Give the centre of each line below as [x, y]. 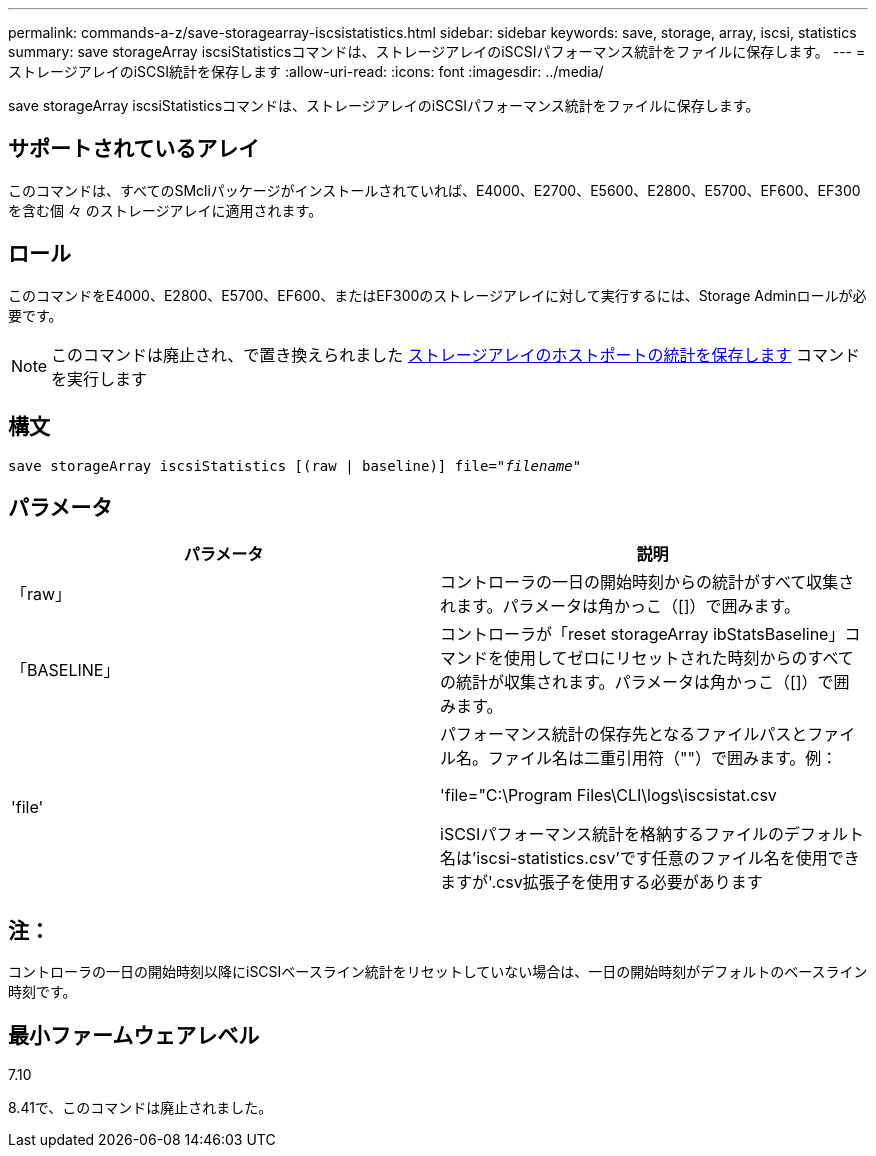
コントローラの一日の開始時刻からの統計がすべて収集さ [647, 582]
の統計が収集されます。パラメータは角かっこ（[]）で [637, 682]
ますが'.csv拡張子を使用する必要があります [601, 882]
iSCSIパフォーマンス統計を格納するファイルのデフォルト [652, 834]
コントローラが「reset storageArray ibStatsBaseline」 [642, 634]
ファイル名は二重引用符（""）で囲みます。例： [663, 758]
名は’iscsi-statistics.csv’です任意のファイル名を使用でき [650, 858]
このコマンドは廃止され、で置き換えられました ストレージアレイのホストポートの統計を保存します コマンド [455, 354]
